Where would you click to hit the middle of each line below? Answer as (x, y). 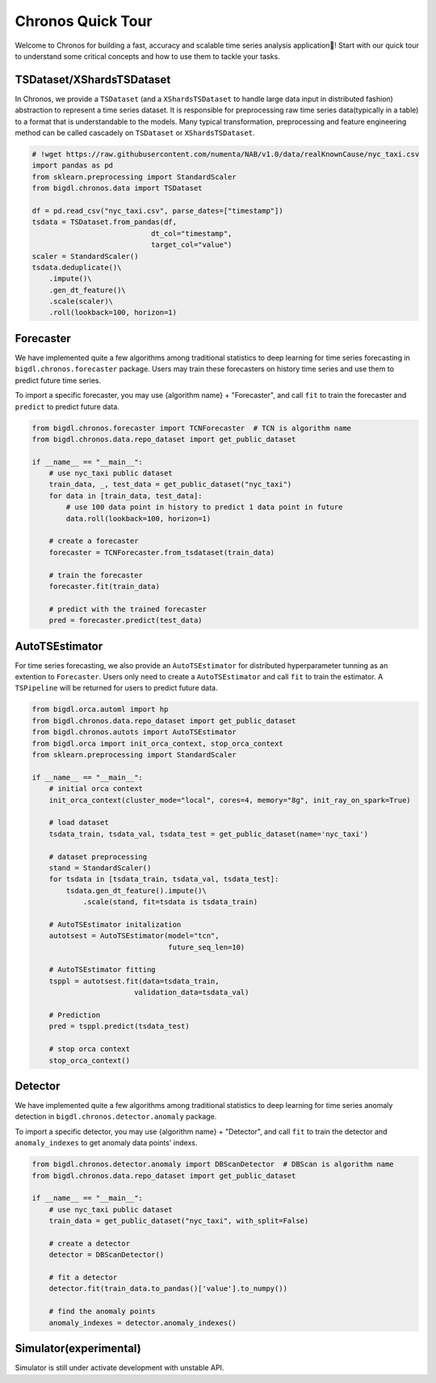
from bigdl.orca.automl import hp (100, 709)
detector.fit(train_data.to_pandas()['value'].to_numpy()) (168, 1289)
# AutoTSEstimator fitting (103, 970)
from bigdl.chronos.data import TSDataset (117, 188)
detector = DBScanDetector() (107, 1255)
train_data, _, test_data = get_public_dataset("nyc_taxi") (170, 484)
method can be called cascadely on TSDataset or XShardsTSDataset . (135, 133)
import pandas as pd (72, 165)
